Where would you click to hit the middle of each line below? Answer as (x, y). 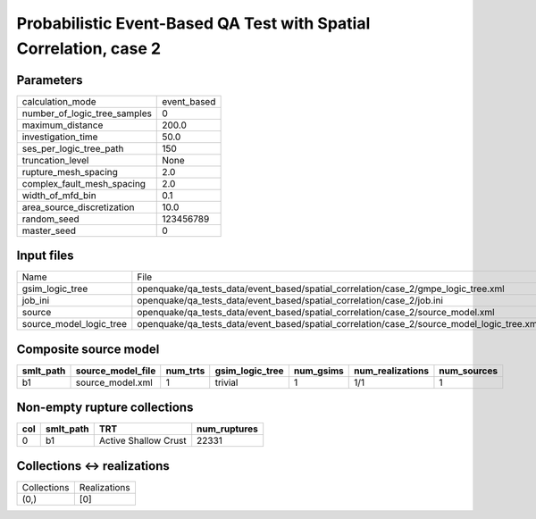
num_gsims (318, 371)
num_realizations (391, 371)
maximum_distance (63, 125)
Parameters (50, 80)
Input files (46, 256)
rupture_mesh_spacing (70, 172)
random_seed (50, 219)
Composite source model (88, 349)
